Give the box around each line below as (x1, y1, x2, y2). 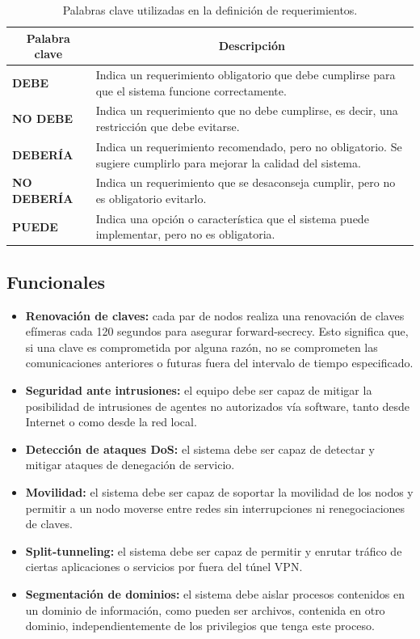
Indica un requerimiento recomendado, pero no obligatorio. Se (95, 138, 402, 154)
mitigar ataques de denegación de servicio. (25, 456, 235, 473)
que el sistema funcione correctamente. (95, 82, 287, 99)
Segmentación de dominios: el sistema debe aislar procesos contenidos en (25, 585, 405, 602)
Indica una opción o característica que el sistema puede (95, 209, 369, 226)
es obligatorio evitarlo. (95, 189, 207, 206)
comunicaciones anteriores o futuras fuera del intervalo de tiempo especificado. (25, 354, 414, 371)
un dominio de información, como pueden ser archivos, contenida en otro (25, 601, 385, 618)
